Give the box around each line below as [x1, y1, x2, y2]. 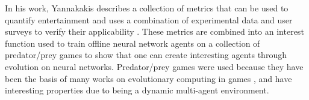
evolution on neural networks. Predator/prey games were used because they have [5, 60, 304, 72]
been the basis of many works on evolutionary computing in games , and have [5, 72, 292, 84]
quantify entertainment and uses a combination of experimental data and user [5, 13, 293, 26]
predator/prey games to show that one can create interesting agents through [5, 49, 287, 61]
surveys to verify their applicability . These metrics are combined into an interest [5, 25, 304, 38]
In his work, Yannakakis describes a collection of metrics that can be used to [5, 2, 289, 14]
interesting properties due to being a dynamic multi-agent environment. [5, 84, 269, 96]
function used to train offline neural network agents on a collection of [5, 37, 260, 49]
